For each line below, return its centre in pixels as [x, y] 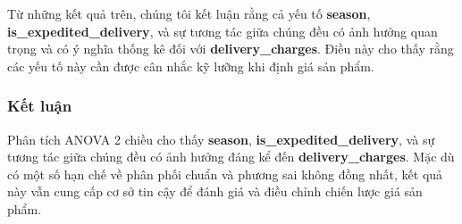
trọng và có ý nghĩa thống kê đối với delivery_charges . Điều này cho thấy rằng [231, 49]
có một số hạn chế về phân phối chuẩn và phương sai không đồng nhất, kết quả [225, 174]
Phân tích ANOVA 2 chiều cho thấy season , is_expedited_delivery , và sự [221, 139]
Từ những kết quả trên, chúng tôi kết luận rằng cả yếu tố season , [189, 13]
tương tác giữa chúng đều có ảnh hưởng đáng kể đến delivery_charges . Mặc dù [231, 157]
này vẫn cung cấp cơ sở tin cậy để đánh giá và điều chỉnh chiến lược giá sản [215, 191]
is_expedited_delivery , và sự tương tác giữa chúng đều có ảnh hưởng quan [223, 31]
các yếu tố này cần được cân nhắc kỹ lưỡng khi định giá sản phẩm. [191, 66]
